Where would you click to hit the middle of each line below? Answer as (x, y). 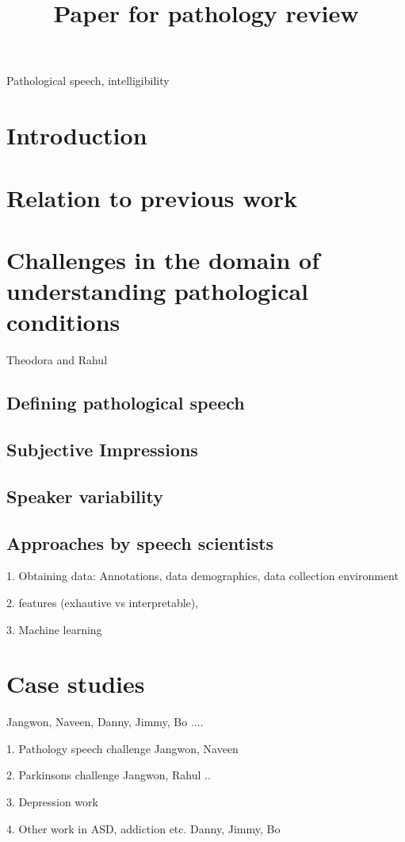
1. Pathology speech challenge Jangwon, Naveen (122, 748)
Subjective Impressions (102, 449)
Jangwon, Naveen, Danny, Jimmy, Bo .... (105, 722)
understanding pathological (158, 291)
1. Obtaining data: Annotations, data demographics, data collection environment (202, 576)
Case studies (76, 684)
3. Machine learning (54, 629)
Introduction (77, 135)
